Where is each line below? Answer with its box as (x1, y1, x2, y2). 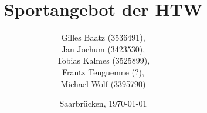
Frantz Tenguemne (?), (62, 65, 144, 78)
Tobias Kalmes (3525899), (56, 54, 150, 67)
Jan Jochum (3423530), (61, 42, 145, 55)
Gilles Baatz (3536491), (61, 31, 145, 44)
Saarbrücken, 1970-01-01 (59, 97, 147, 109)
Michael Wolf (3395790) (60, 77, 146, 89)
